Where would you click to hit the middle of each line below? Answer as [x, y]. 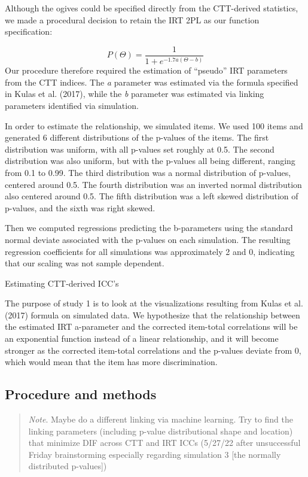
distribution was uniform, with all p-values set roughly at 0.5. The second [140, 149]
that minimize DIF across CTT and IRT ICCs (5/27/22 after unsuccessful [164, 443]
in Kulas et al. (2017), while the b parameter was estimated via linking [135, 94]
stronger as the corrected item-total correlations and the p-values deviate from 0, [153, 350]
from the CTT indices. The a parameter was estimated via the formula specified [152, 82]
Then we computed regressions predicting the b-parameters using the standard [149, 228]
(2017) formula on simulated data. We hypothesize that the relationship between [153, 315]
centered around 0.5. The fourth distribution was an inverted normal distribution [153, 184]
